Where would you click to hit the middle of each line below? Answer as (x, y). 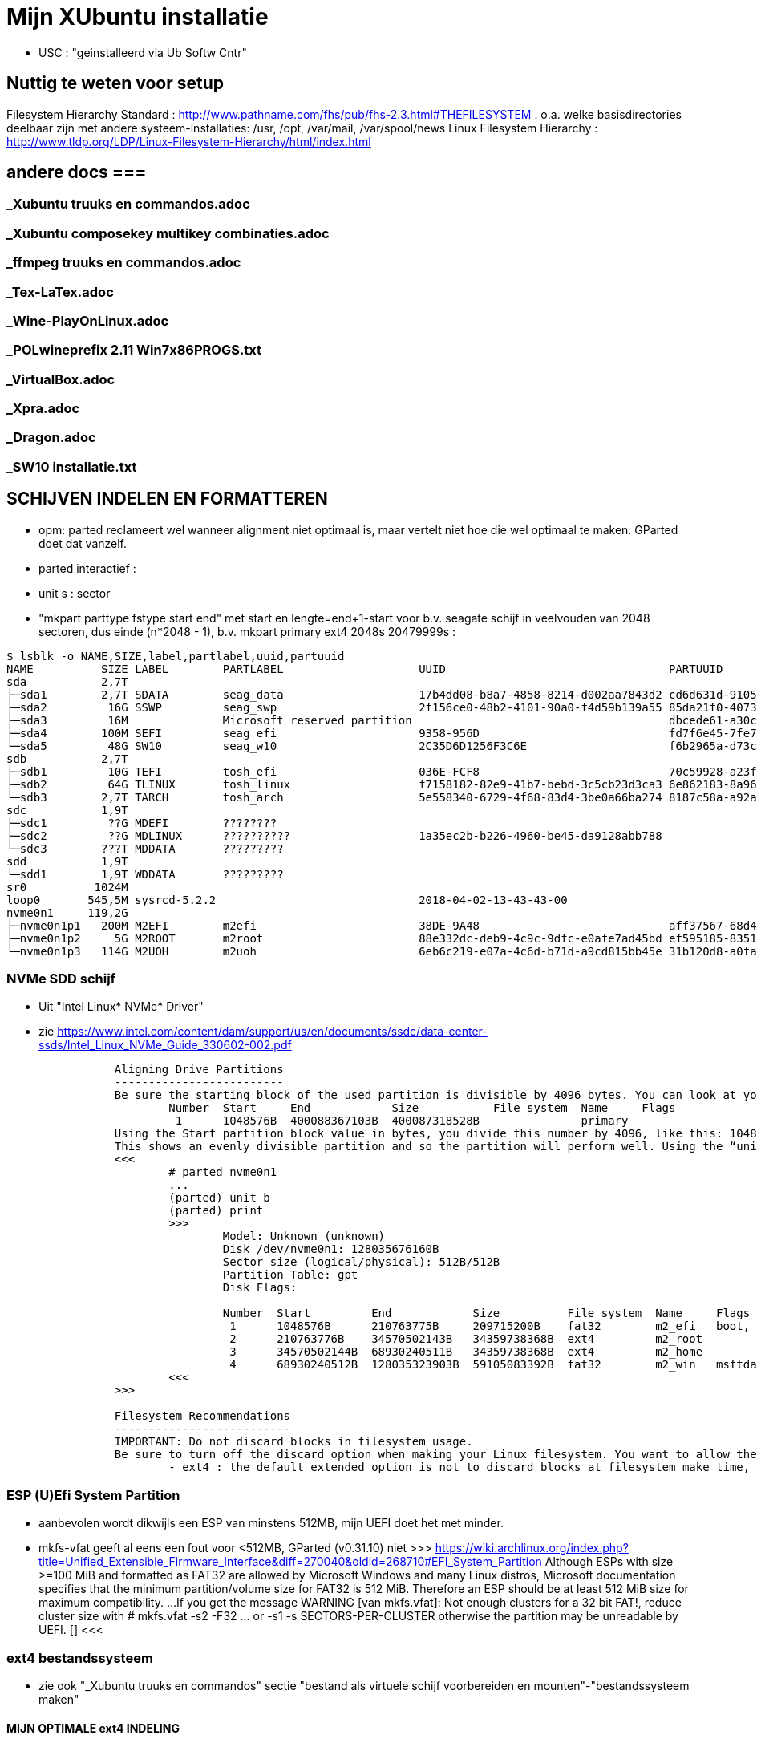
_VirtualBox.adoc (61, 379)
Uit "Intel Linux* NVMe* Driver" (121, 1007)
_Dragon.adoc (51, 438)
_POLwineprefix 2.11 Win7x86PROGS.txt (134, 350)
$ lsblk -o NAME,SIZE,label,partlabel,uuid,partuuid (176, 656)
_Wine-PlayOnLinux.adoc (88, 320)
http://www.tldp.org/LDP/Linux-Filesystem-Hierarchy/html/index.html (189, 141)
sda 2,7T (67, 681)
